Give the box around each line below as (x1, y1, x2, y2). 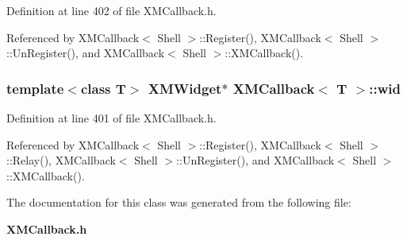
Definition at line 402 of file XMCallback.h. (6, 2, 217, 18)
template (6, 78, 64, 98)
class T (80, 78, 126, 98)
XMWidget (148, 78, 222, 98)
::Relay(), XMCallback (6, 152, 116, 168)
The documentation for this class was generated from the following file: (6, 194, 351, 211)
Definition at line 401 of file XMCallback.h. (6, 110, 217, 126)
